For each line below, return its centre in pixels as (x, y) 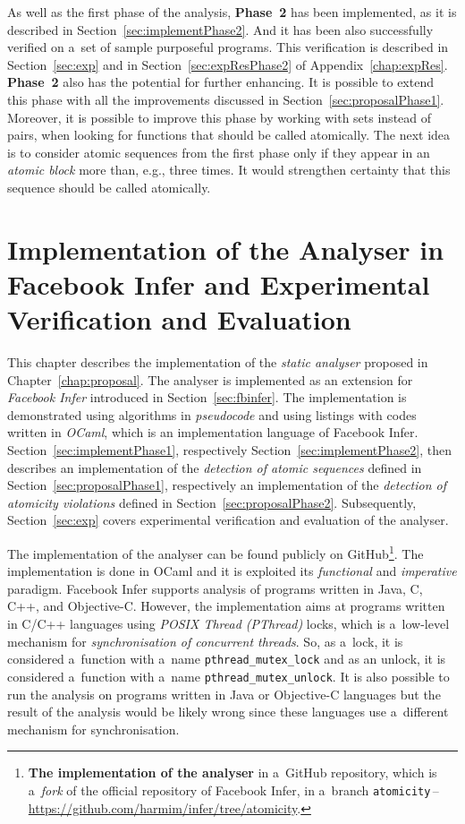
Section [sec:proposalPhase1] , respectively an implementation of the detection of (227, 485)
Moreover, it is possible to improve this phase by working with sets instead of (220, 117)
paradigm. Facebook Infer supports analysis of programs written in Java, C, (215, 588)
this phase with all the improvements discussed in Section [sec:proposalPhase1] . (226, 99)
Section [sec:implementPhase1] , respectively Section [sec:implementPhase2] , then (230, 450)
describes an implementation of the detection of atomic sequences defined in (215, 467)
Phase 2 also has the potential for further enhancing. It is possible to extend (220, 82)
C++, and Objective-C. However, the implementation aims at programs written (226, 606)
